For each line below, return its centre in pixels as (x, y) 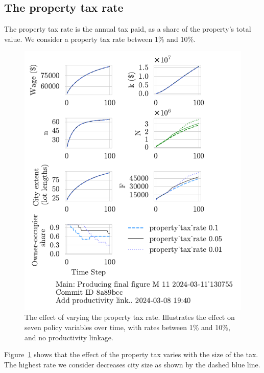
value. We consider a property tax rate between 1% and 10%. (100, 39)
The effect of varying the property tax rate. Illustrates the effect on (130, 317)
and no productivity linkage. (69, 337)
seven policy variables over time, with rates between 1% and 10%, (127, 327)
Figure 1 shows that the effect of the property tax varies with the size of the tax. (131, 354)
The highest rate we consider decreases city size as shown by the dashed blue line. (132, 364)
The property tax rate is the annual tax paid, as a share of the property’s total (128, 29)
